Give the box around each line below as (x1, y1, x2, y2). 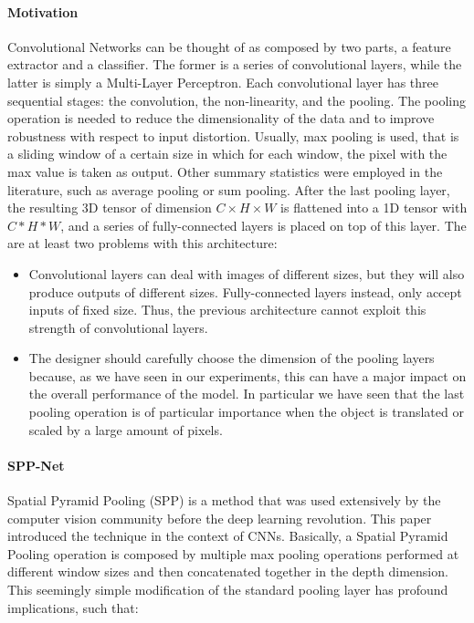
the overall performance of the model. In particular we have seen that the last (28, 384, 465, 403)
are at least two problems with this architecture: (7, 234, 278, 253)
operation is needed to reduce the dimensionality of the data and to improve (7, 109, 435, 128)
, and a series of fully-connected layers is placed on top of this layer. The (60, 215, 467, 234)
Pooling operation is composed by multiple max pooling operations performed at (7, 544, 459, 563)
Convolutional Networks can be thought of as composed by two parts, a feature (7, 36, 451, 56)
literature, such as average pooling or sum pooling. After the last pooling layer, (7, 180, 450, 199)
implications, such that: (7, 597, 139, 617)
